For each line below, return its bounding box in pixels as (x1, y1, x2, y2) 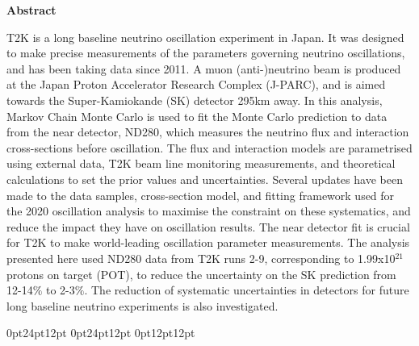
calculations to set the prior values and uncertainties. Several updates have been (6, 170, 403, 187)
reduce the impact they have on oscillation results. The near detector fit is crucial (6, 218, 410, 235)
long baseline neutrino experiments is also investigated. (6, 297, 279, 314)
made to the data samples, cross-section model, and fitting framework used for (6, 186, 395, 203)
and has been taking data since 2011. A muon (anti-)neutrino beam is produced (6, 60, 401, 77)
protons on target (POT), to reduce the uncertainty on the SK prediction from (6, 265, 396, 282)
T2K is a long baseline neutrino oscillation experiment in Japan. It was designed (6, 28, 404, 45)
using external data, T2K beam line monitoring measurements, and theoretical (6, 155, 396, 172)
